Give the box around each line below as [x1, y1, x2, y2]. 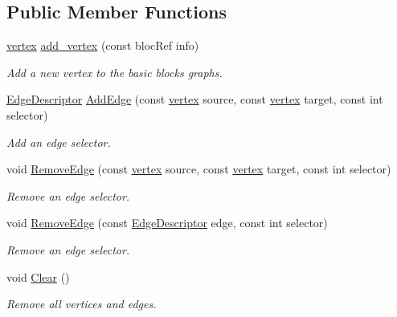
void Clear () [6, 268, 70, 285]
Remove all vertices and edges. [6, 295, 157, 312]
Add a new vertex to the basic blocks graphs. [6, 63, 223, 80]
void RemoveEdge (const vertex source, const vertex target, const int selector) [6, 161, 391, 177]
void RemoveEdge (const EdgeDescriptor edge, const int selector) [6, 214, 328, 231]
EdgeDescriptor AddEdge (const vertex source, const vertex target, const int [6, 91, 383, 108]
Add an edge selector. [6, 133, 111, 150]
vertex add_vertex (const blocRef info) [6, 37, 199, 54]
